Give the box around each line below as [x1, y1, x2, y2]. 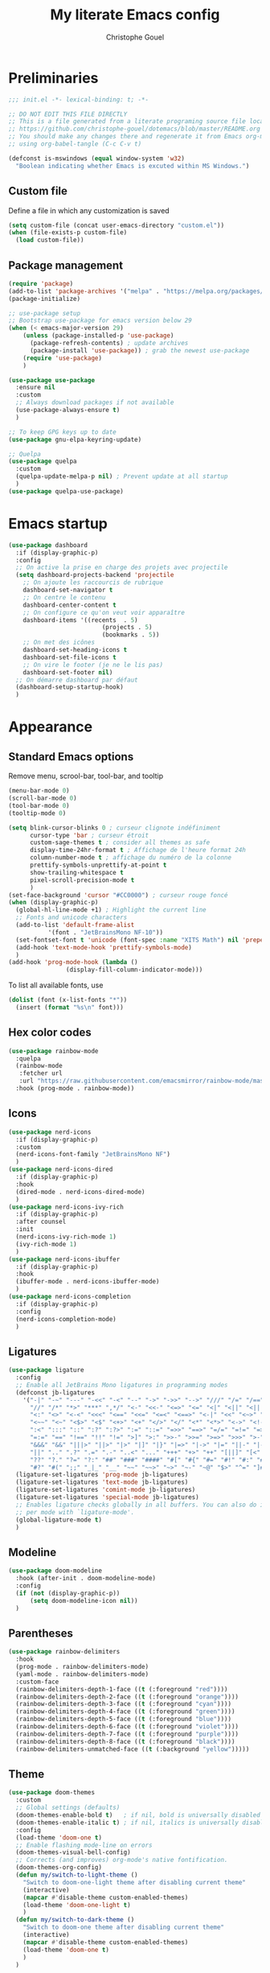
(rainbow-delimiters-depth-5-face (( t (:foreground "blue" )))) [15, 1716, 231, 1724]
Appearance [8, 718, 93, 736]
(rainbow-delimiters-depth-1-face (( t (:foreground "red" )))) [15, 1685, 228, 1693]
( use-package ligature [8, 1366, 84, 1374]
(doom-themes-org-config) [15, 1864, 103, 1872]
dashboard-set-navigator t [22, 586, 113, 594]
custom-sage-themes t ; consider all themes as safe [29, 838, 211, 846]
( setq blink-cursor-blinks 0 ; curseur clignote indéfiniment [8, 823, 221, 832]
